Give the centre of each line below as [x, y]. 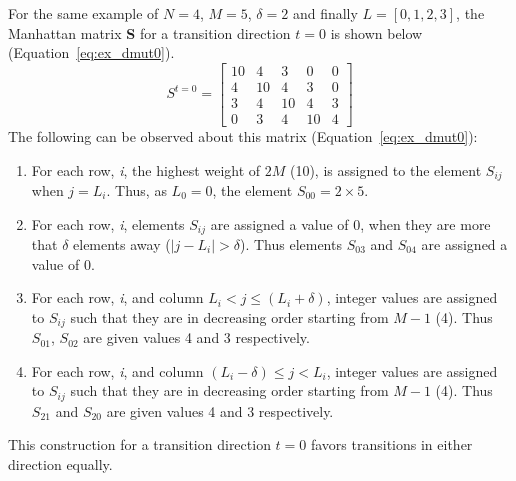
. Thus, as [136, 189]
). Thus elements [290, 244]
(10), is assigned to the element [385, 169]
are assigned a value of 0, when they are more [350, 223]
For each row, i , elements [108, 223]
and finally [325, 13]
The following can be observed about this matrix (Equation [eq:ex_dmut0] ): [243, 135]
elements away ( [122, 244]
